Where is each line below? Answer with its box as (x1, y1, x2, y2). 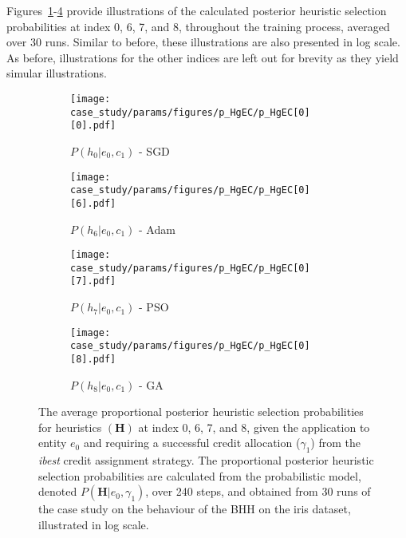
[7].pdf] (70, 275, 116, 287)
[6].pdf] (70, 197, 116, 209)
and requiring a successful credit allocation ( (83, 434, 301, 451)
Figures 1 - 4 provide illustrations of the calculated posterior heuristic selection (6, 2, 387, 18)
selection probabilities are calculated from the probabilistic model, (38, 467, 361, 484)
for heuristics (38, 418, 102, 435)
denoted (38, 483, 77, 500)
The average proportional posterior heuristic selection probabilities (38, 403, 364, 420)
